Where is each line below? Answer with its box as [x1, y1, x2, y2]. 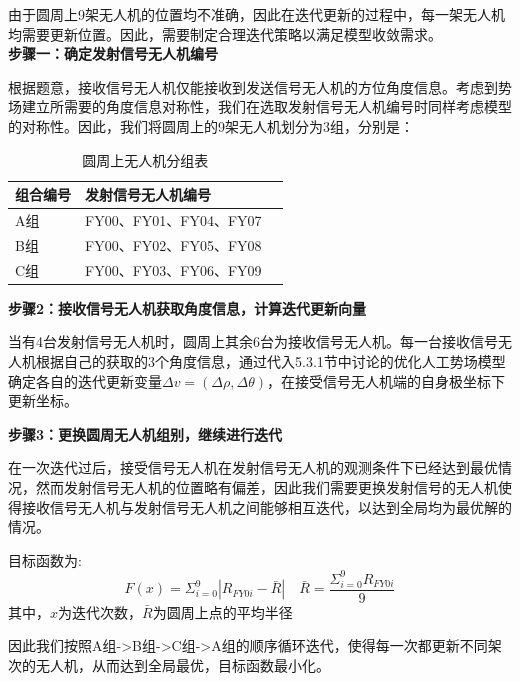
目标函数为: [8, 549, 82, 570]
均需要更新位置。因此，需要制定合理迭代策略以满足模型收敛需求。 [8, 23, 442, 44]
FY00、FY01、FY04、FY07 [85, 210, 262, 230]
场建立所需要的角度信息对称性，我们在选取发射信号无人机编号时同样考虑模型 [8, 96, 512, 117]
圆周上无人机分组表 [82, 149, 209, 170]
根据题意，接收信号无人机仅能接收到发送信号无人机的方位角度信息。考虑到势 [8, 76, 512, 97]
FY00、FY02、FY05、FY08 [85, 234, 262, 255]
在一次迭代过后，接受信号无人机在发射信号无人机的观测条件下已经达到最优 [8, 457, 498, 478]
